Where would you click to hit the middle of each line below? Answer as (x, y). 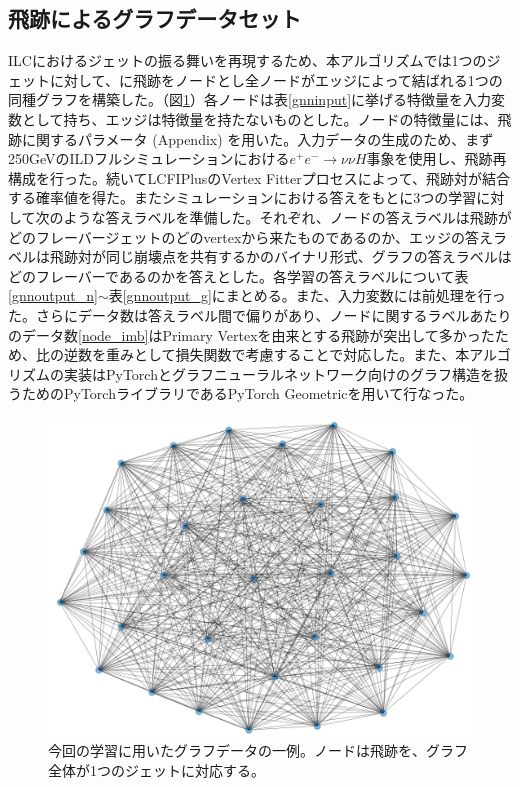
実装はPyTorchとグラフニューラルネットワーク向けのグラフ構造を (278, 373)
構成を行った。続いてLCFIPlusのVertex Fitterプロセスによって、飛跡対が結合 (259, 177)
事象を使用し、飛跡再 (436, 158)
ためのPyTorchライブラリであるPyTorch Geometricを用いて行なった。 (247, 393)
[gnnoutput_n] (53, 295)
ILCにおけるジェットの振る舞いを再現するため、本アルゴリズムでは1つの (247, 60)
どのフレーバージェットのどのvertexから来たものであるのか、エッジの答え (250, 236)
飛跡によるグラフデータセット (155, 18)
